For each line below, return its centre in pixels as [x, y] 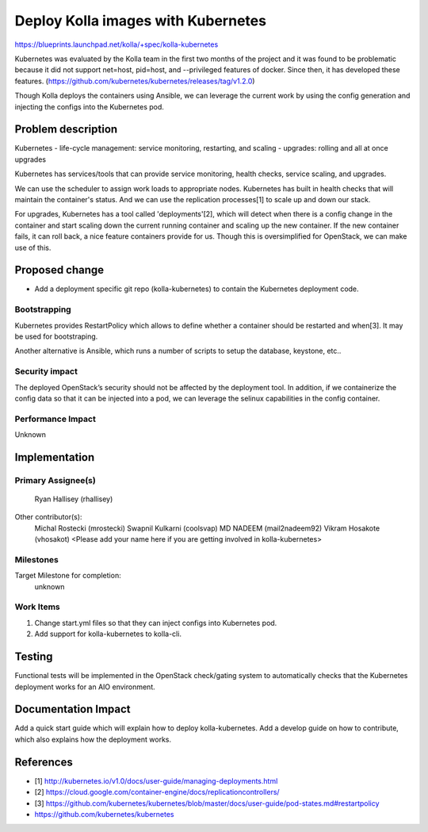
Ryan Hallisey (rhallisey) [74, 499]
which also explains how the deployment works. [93, 739]
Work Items [37, 607]
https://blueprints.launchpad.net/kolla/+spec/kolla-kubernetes [117, 44]
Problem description [66, 130]
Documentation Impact [73, 709]
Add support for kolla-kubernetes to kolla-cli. [108, 634]
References [44, 762]
